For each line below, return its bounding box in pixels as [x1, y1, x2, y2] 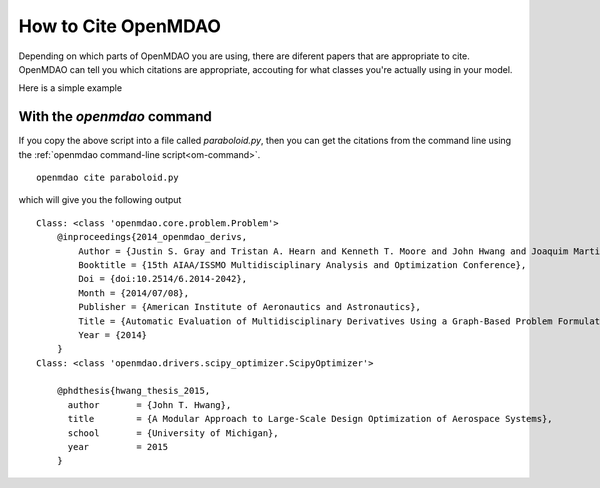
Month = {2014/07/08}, [78, 287, 190, 299]
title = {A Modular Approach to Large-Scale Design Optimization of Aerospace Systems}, [67, 413, 554, 425]
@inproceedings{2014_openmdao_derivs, [56, 231, 248, 243]
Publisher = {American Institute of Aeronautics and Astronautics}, [78, 301, 422, 313]
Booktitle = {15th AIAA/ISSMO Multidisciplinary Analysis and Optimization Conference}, [78, 259, 527, 270]
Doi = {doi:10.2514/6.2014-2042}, [78, 273, 248, 285]
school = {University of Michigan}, [67, 427, 279, 439]
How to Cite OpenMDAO [18, 15, 222, 37]
